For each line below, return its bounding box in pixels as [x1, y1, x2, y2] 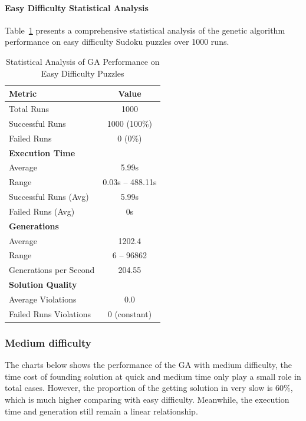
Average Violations [9, 292, 77, 305]
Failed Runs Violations [9, 307, 91, 320]
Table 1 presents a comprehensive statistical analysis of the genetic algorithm [5, 24, 285, 36]
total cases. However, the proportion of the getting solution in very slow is [5, 381, 273, 394]
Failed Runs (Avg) [9, 205, 75, 217]
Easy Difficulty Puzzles [41, 67, 124, 79]
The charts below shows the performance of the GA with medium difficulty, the [5, 358, 292, 371]
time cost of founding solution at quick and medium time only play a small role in [5, 370, 301, 382]
